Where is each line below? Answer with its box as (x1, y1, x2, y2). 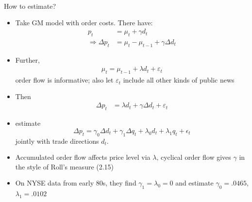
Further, (15, 54, 40, 65)
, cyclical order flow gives (156, 152, 231, 162)
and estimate (175, 178, 214, 188)
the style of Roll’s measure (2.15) (15, 161, 114, 171)
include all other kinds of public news (123, 75, 235, 85)
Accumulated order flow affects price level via (15, 152, 151, 162)
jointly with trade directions (15, 135, 99, 146)
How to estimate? (4, 1, 56, 11)
